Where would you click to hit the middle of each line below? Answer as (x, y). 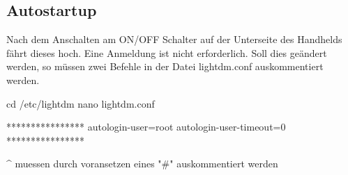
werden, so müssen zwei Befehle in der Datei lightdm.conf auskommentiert (165, 66)
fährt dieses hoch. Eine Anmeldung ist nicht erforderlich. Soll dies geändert (167, 52)
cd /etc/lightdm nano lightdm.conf (81, 103)
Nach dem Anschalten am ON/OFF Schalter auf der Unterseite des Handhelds (174, 39)
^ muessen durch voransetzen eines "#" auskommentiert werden (142, 164)
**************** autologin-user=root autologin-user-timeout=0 (146, 127)
